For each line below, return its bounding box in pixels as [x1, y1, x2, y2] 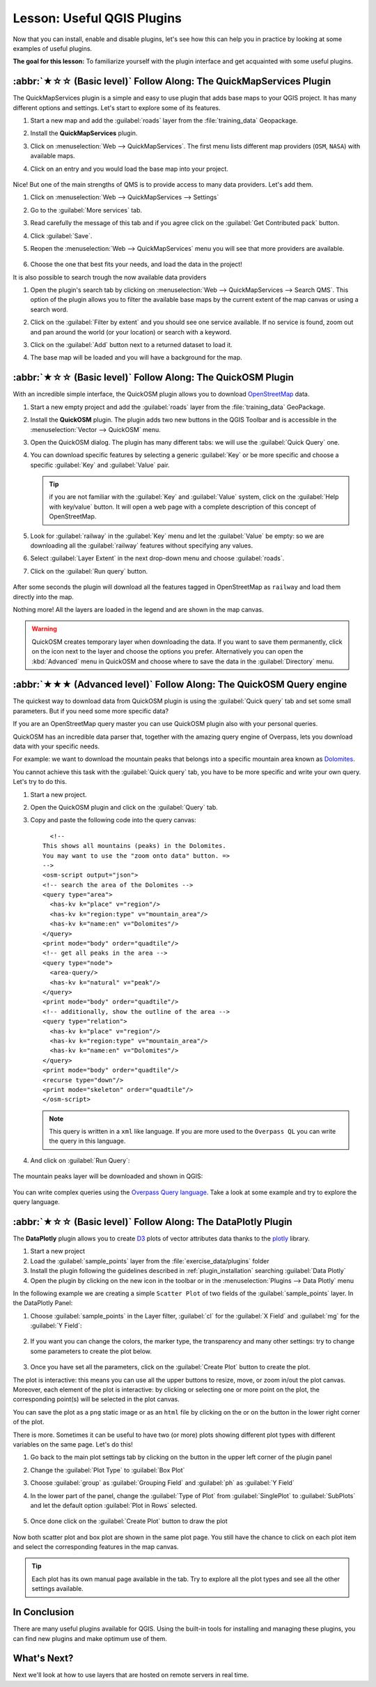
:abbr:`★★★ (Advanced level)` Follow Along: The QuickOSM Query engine [13, 679, 347, 691]
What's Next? [13, 1652, 74, 1665]
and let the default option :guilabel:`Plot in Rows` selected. [30, 1501, 198, 1509]
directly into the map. [13, 592, 75, 601]
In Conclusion [13, 1606, 75, 1618]
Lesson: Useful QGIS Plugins [13, 10, 182, 26]
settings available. [31, 1585, 84, 1593]
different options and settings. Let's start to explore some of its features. [13, 103, 221, 111]
